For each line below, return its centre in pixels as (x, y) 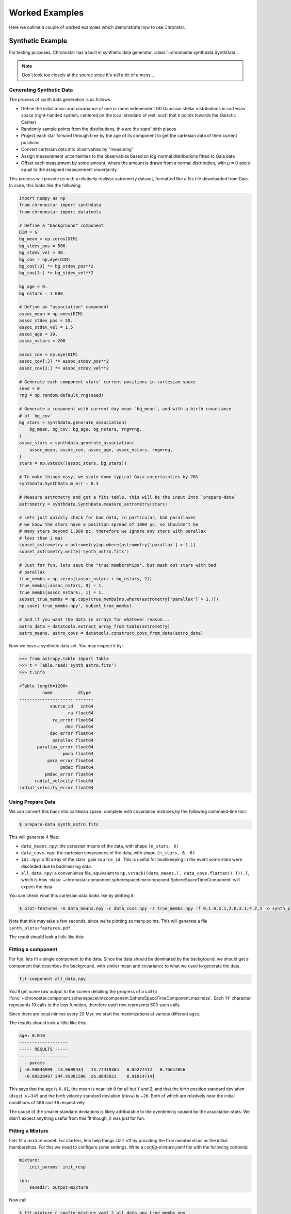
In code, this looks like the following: (45, 185)
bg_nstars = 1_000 (41, 293)
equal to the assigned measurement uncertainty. (70, 169)
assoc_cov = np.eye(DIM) (49, 355)
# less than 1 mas (41, 538)
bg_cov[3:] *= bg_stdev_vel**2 (57, 273)
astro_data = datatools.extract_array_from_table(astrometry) (95, 626)
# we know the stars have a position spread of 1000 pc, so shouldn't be (109, 524)
